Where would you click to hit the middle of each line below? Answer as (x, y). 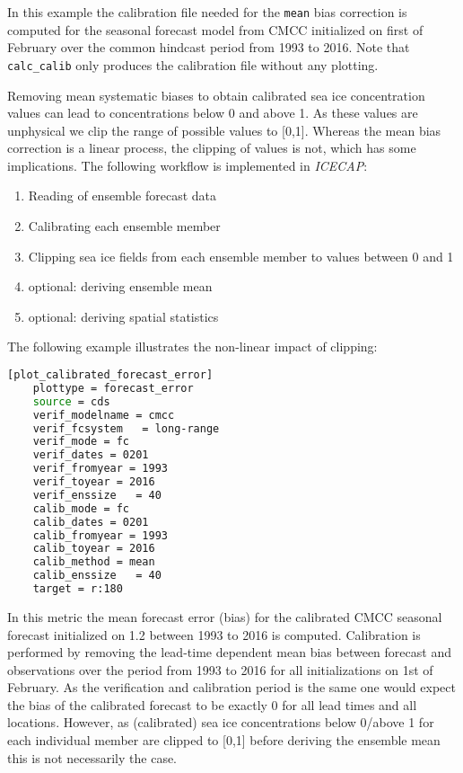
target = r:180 (78, 589)
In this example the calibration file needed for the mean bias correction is (207, 12)
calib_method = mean (94, 562)
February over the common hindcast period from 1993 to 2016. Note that (209, 47)
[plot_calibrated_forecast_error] (110, 375)
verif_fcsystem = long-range (126, 428)
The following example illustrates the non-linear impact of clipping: (192, 347)
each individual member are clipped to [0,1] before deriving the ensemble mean (224, 740)
